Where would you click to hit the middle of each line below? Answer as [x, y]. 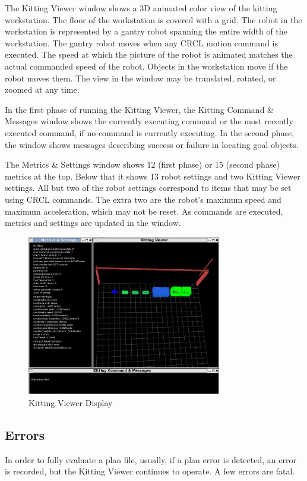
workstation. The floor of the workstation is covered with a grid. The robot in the [153, 19]
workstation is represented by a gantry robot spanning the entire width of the [146, 31]
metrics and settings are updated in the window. [93, 223]
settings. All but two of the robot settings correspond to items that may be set [148, 188]
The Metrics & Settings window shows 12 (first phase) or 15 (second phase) [143, 164]
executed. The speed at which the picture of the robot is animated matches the [149, 54]
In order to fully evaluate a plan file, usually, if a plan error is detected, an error [151, 459]
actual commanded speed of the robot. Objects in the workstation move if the [146, 66]
